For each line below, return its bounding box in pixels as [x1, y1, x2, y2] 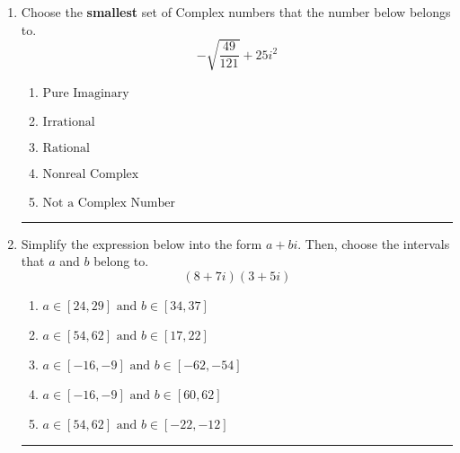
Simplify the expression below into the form [21, 234, 262, 253]
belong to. [93, 252, 149, 271]
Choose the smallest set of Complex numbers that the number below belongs [21, 3, 451, 21]
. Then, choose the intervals [297, 234, 450, 253]
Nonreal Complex [42, 167, 139, 181]
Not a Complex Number [42, 196, 175, 209]
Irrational [42, 115, 95, 129]
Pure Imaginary [42, 86, 129, 100]
